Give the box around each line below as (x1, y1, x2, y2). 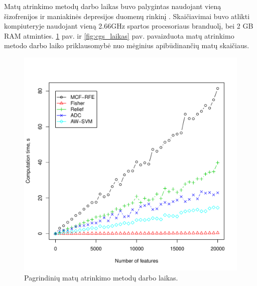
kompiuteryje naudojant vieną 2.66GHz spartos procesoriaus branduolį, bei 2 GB (4, 21, 253, 31)
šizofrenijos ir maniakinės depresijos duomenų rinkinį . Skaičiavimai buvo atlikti (4, 11, 250, 21)
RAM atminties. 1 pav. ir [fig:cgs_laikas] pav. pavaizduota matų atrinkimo (4, 30, 234, 41)
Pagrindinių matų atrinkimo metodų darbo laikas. (24, 272, 178, 282)
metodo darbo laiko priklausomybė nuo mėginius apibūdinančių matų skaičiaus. (4, 40, 249, 51)
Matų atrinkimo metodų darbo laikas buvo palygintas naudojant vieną (4, 1, 221, 11)
